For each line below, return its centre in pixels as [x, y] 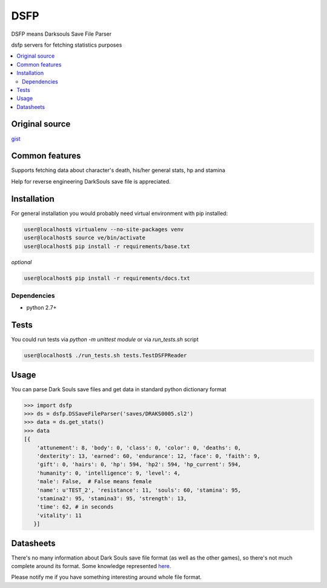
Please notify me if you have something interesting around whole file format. [107, 577]
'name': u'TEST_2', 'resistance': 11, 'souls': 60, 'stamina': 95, [139, 490]
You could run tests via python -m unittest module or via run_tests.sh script [105, 340]
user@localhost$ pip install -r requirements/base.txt [107, 246]
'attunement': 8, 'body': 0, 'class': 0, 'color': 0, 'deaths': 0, [139, 448]
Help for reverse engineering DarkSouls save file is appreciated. [91, 181]
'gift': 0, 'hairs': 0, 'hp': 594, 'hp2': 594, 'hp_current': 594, [139, 464]
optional [21, 262]
